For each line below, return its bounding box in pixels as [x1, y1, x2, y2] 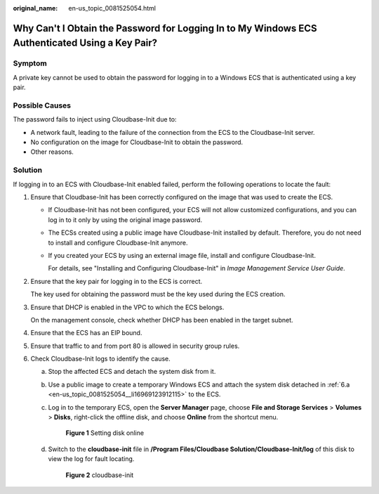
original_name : [13, 4, 58, 12]
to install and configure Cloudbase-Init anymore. [48, 238, 188, 247]
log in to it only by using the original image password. [48, 215, 203, 224]
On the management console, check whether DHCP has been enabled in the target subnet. [30, 316, 294, 324]
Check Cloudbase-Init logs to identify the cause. [30, 355, 171, 363]
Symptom [13, 58, 47, 68]
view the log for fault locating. [48, 455, 135, 463]
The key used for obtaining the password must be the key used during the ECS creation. [30, 290, 286, 299]
